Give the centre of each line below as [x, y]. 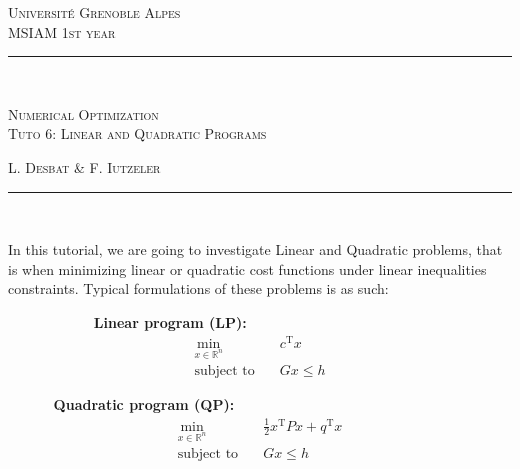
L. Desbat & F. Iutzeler [84, 166]
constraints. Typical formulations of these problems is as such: [198, 288]
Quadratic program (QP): [144, 404]
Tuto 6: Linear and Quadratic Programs [137, 133]
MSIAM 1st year [62, 31]
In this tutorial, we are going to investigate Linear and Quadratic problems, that [255, 249]
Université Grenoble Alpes [94, 12]
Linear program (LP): [170, 321]
